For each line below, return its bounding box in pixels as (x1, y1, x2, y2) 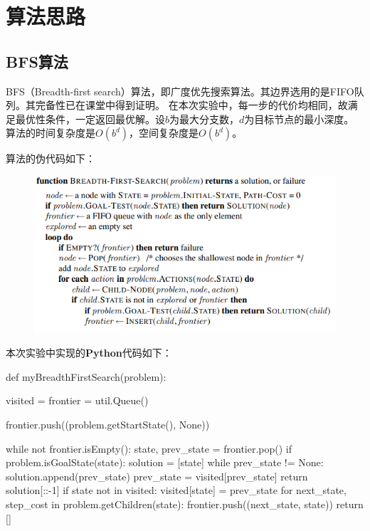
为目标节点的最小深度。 (244, 111, 354, 126)
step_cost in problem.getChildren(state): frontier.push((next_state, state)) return (6, 497, 364, 511)
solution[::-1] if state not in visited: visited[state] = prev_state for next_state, (6, 483, 347, 498)
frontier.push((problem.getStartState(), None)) (6, 417, 210, 432)
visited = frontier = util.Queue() (6, 393, 149, 408)
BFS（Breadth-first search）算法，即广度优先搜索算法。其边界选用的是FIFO (6, 83, 354, 98)
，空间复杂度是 (129, 125, 199, 140)
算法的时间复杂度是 (6, 125, 95, 140)
